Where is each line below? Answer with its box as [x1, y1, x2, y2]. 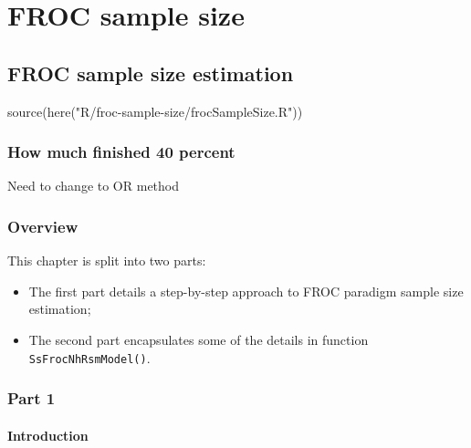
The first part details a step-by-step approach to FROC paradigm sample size [28, 281, 464, 300]
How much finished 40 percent [7, 141, 235, 163]
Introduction [7, 425, 89, 444]
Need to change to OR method [7, 176, 180, 195]
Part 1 [7, 387, 56, 410]
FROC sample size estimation [7, 58, 294, 87]
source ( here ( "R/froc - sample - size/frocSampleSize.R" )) [7, 101, 303, 120]
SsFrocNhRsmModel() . [28, 348, 151, 367]
